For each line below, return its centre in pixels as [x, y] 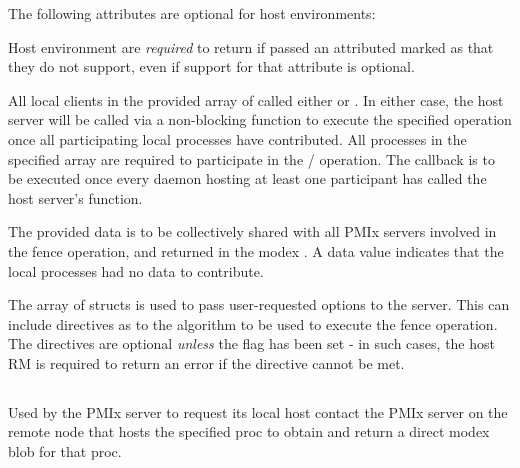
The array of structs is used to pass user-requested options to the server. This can [259, 304]
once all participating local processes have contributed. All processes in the [237, 138]
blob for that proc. [65, 451]
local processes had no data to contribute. [136, 270]
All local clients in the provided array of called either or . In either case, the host [256, 99]
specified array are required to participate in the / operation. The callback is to [251, 158]
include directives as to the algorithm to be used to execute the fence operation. [253, 323]
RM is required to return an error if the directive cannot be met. [206, 362]
